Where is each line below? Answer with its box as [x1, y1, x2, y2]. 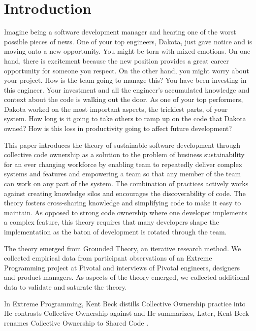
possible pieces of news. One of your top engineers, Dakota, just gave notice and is [4, 36, 252, 46]
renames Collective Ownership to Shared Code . [4, 317, 149, 328]
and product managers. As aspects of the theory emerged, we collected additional [4, 272, 250, 282]
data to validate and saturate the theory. [4, 281, 127, 292]
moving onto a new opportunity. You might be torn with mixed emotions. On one [4, 46, 251, 56]
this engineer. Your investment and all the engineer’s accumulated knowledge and [4, 84, 250, 95]
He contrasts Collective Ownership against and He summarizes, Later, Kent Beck [4, 308, 249, 318]
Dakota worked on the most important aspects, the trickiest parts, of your [4, 103, 228, 114]
